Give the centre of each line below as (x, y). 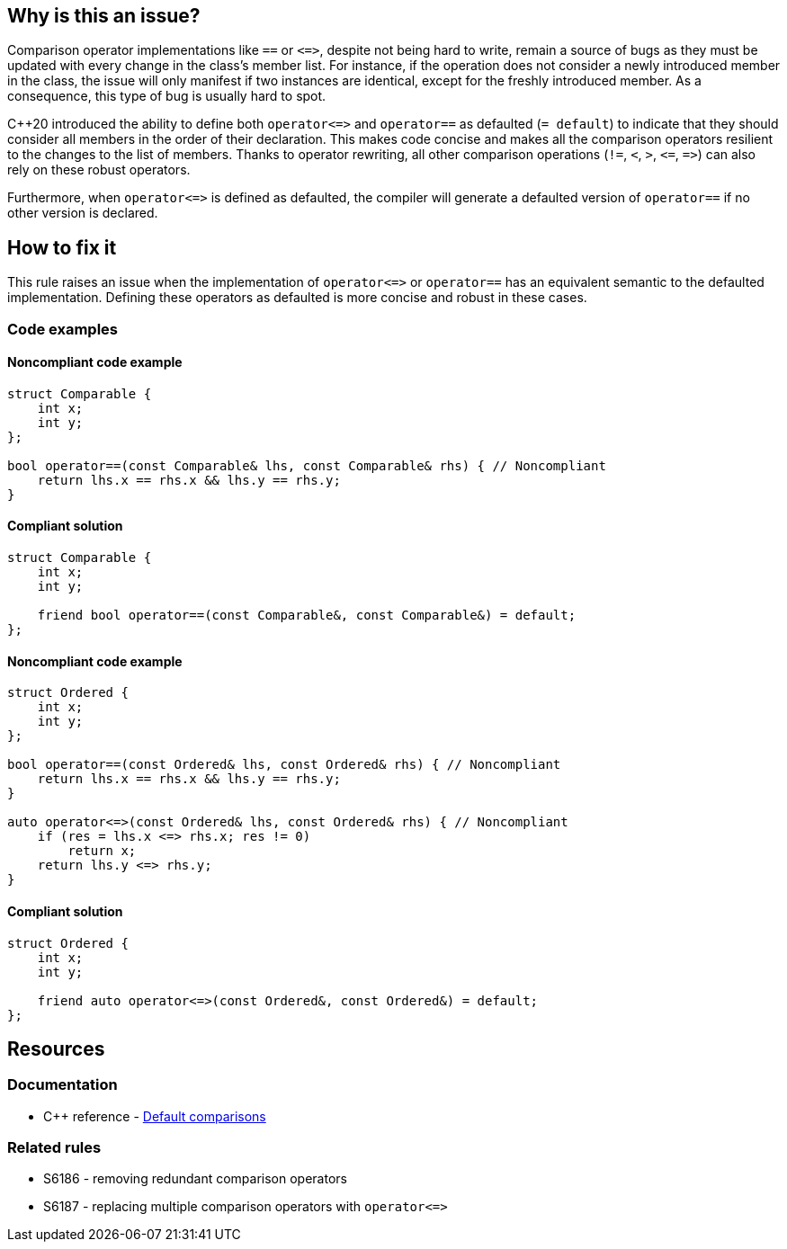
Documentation (63, 1085)
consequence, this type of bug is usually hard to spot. (167, 96)
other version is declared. (83, 213)
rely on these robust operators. (99, 170)
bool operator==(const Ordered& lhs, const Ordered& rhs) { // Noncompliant (284, 765)
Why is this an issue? (104, 16)
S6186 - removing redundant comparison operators (195, 1179)
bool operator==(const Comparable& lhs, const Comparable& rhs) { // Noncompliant (307, 465)
